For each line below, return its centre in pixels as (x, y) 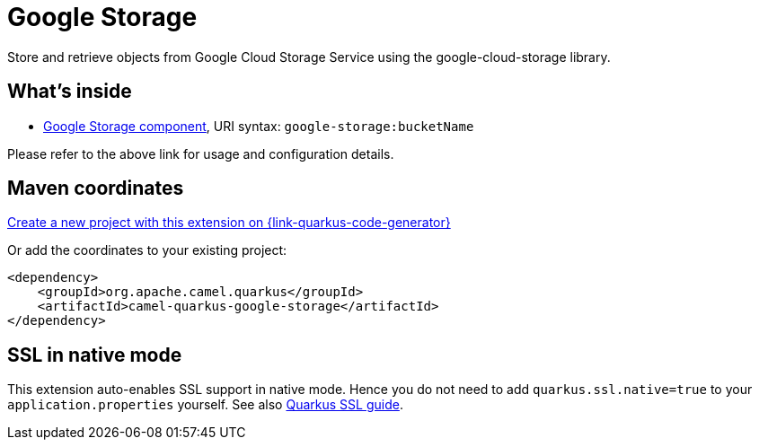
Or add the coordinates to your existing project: (147, 250)
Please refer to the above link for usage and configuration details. (201, 153)
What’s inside (70, 92)
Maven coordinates (96, 188)
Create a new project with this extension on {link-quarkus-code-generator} (229, 223)
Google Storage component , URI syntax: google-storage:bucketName (259, 126)
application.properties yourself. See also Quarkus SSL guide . (205, 405)
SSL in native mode (95, 355)
